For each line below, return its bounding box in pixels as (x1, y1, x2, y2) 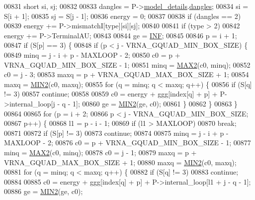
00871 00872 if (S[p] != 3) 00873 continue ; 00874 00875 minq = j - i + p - (4, 127, 229, 138)
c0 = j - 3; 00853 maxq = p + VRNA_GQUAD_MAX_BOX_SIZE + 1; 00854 (4, 69, 249, 80)
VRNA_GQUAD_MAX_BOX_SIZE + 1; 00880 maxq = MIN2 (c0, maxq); (4, 157, 237, 167)
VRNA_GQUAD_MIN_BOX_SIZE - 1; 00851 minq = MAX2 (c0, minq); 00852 (4, 59, 251, 70)
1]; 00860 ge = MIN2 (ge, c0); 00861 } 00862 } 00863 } (73, 98, 238, 108)
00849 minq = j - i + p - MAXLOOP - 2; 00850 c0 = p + (4, 49, 180, 60)
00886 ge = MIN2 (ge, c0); (4, 186, 83, 197)
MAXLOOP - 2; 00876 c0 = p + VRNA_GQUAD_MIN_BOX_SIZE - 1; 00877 (4, 137, 251, 148)
